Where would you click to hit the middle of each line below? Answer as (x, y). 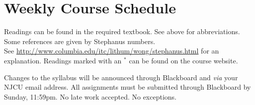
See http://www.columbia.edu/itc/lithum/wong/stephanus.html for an (112, 51)
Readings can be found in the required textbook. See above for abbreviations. (122, 31)
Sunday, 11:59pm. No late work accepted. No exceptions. (90, 96)
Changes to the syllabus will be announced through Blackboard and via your (121, 77)
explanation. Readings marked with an (63, 60)
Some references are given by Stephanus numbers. (80, 41)
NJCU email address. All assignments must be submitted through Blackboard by (127, 87)
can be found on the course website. (183, 60)
